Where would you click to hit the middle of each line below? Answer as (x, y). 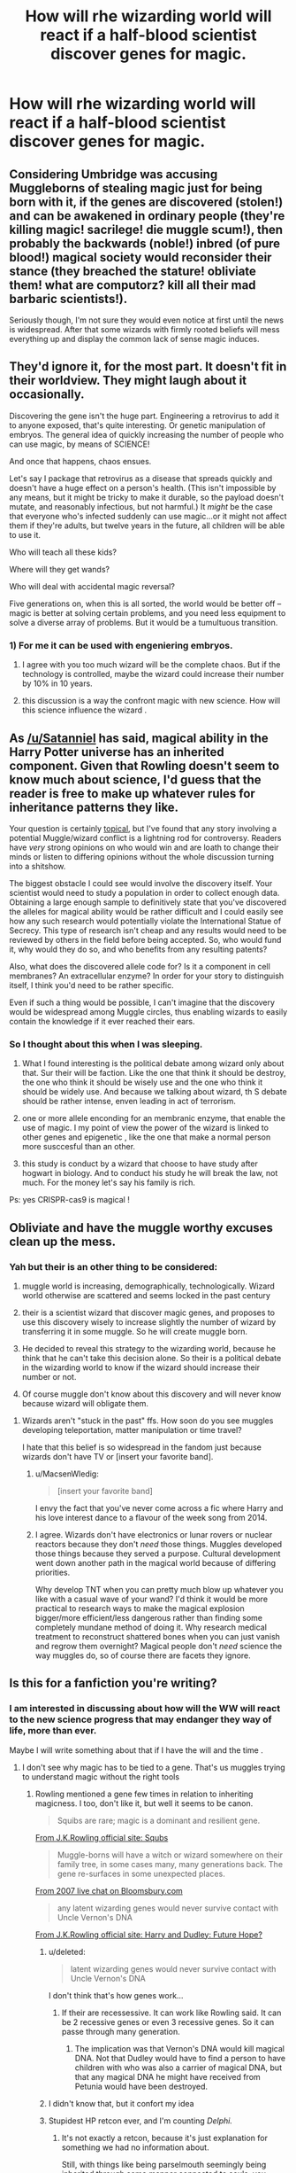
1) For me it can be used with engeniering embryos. (121, 645)
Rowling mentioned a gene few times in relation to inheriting (144, 1794)
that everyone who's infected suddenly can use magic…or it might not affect (148, 516)
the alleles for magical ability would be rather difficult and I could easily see (146, 911)
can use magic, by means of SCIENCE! (80, 444)
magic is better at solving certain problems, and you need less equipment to (148, 612)
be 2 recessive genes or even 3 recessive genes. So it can (168, 2021)
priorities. (53, 1572)
